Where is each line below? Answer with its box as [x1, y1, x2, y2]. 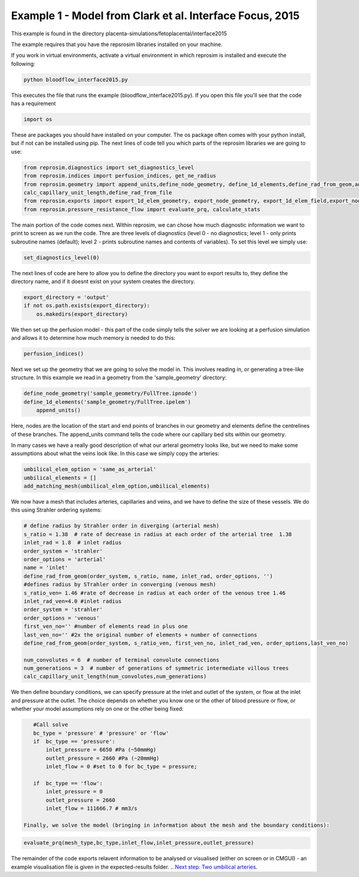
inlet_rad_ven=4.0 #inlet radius [23, 598, 122, 604]
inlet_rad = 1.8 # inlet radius [23, 539, 122, 546]
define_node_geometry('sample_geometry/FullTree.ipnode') [23, 390, 197, 397]
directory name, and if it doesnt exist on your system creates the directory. [11, 278, 196, 285]
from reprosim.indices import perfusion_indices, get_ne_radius [23, 172, 217, 179]
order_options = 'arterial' [23, 556, 106, 562]
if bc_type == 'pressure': [33, 738, 116, 745]
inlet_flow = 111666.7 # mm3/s [45, 805, 138, 812]
